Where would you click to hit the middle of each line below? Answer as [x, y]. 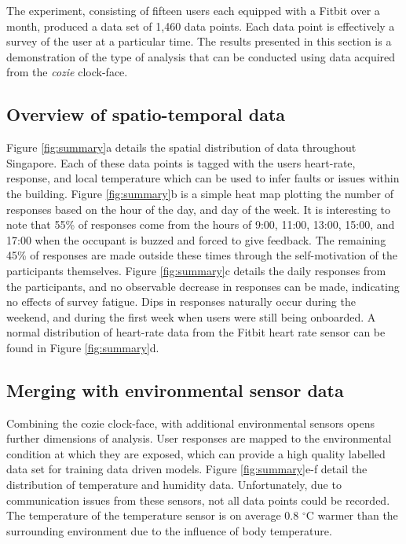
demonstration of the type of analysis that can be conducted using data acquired [201, 56]
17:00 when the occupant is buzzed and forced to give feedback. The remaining [196, 239]
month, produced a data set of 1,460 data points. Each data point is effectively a [201, 26]
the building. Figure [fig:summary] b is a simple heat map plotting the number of [200, 193]
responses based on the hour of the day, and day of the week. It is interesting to [199, 209]
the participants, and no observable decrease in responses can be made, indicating [203, 286]
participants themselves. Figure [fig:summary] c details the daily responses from [196, 270]
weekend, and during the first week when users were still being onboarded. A [191, 316]
